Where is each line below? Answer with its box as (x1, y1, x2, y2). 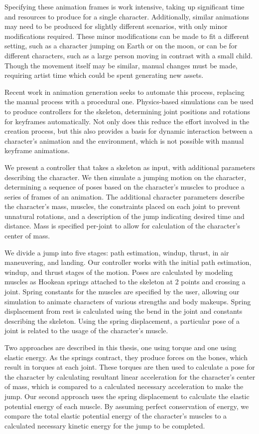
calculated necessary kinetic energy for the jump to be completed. (4, 420, 205, 431)
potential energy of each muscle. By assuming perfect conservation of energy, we (4, 401, 249, 411)
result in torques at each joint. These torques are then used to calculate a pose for (4, 362, 255, 372)
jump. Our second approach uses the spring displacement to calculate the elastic (4, 391, 250, 401)
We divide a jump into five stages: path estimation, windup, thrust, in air (4, 247, 229, 257)
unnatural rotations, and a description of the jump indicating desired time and (4, 211, 245, 221)
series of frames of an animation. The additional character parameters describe (4, 191, 245, 202)
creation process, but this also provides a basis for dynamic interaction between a (4, 126, 253, 136)
